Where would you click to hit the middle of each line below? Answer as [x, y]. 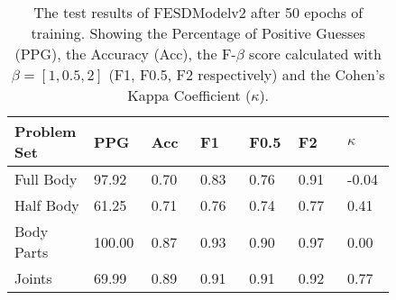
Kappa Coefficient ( [189, 95]
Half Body [47, 205]
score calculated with [315, 54]
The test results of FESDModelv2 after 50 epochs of [198, 12]
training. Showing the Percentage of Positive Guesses [198, 33]
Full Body [46, 179]
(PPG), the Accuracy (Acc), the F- [125, 54]
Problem [46, 131]
